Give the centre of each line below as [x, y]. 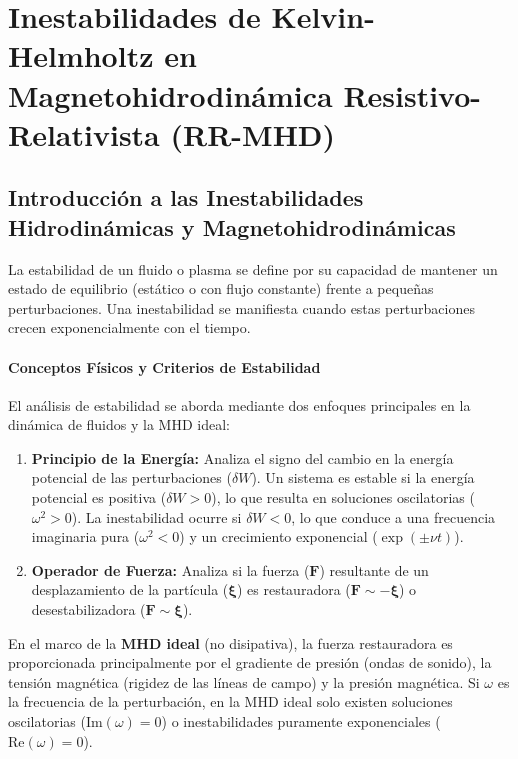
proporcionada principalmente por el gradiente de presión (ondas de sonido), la [250, 662]
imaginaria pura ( [85, 536]
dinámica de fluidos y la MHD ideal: [119, 424]
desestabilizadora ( [88, 609]
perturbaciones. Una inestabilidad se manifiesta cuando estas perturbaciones [241, 307]
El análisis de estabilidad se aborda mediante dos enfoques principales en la [239, 404]
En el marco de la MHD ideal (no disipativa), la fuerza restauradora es [230, 642]
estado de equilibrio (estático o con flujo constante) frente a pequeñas [221, 288]
